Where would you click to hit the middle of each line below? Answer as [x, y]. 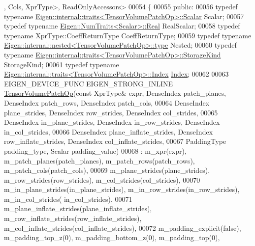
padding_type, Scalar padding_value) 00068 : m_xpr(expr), [95, 150]
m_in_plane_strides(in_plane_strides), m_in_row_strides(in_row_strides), [122, 189]
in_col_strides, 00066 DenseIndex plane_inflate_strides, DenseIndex [109, 131]
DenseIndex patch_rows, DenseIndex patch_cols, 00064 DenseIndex [107, 102]
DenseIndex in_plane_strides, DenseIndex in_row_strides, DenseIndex [112, 122]
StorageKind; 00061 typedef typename [62, 64]
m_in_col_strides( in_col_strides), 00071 [68, 199]
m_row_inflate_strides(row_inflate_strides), [73, 218]
